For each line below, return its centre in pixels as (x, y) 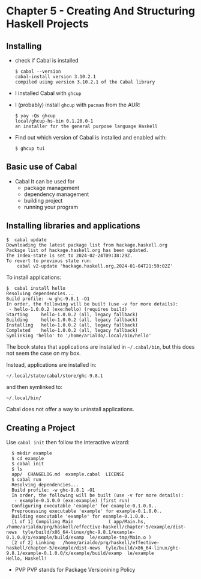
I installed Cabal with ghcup (48, 93)
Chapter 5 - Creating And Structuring (101, 11)
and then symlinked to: (34, 387)
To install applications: (34, 277)
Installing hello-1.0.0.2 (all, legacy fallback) (72, 325)
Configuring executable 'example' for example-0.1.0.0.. (84, 506)
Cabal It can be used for (45, 181)
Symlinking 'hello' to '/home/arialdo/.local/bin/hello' (79, 335)
